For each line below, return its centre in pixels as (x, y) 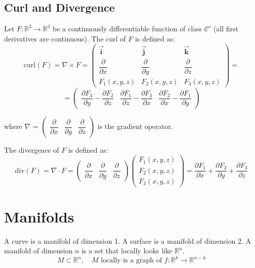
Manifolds (39, 216)
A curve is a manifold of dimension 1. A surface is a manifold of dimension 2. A (128, 240)
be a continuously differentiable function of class (127, 29)
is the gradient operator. (135, 126)
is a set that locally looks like (127, 251)
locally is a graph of (131, 261)
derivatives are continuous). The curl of (65, 38)
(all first (226, 29)
